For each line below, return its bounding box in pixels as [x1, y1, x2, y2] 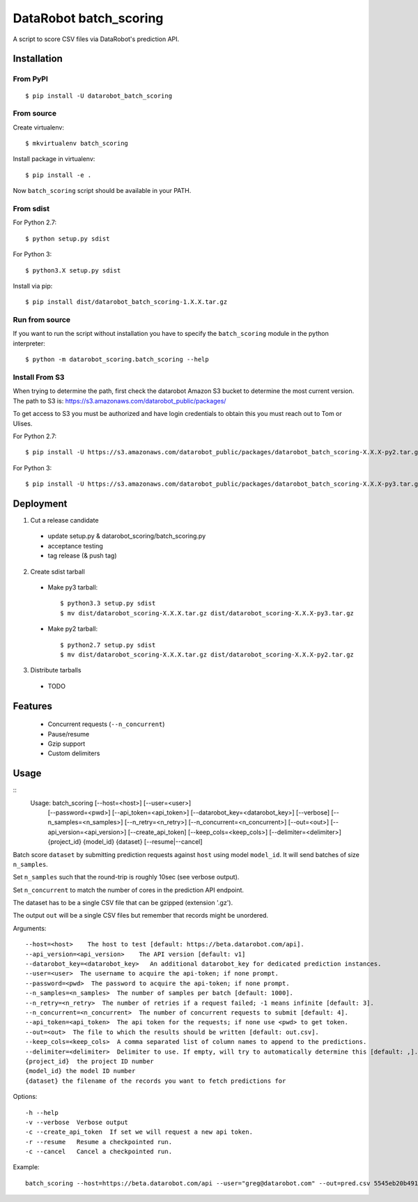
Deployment [13, 498, 68, 509]
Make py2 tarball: [47, 624, 98, 633]
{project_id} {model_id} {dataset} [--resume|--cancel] [47, 838, 203, 846]
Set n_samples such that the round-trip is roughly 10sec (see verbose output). [13, 873, 240, 881]
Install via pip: [13, 282, 53, 290]
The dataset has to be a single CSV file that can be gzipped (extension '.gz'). [13, 899, 233, 907]
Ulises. [13, 419, 33, 428]
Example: [13, 1163, 40, 1171]
